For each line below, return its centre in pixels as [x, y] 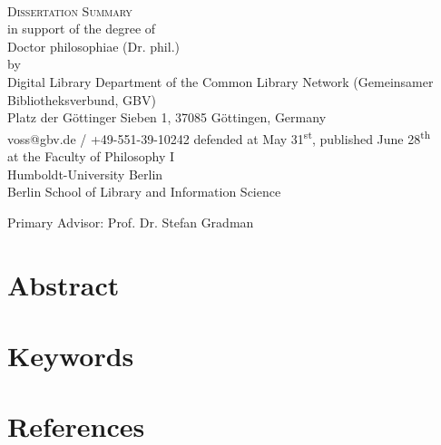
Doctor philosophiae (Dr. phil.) [93, 46]
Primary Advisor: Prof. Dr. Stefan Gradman [131, 222]
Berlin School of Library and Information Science [144, 192]
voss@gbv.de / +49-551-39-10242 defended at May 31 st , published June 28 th [219, 137]
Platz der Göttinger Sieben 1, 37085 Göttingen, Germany [167, 117]
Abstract [64, 284]
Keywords [71, 355]
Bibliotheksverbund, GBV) [82, 99]
